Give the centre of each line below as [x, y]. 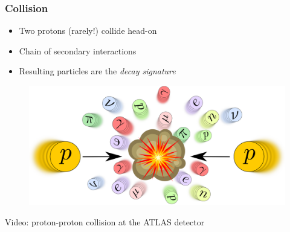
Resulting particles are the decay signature [97, 71]
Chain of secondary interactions [78, 50]
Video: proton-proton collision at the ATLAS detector [105, 221]
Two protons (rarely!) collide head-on [88, 31]
